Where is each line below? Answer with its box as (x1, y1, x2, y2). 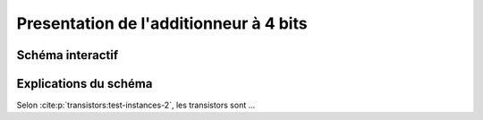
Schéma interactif (16, 47, 119, 63)
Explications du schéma (16, 76, 153, 91)
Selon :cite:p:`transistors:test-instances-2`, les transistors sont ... (16, 99, 256, 111)
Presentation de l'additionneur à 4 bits (16, 13, 308, 33)
